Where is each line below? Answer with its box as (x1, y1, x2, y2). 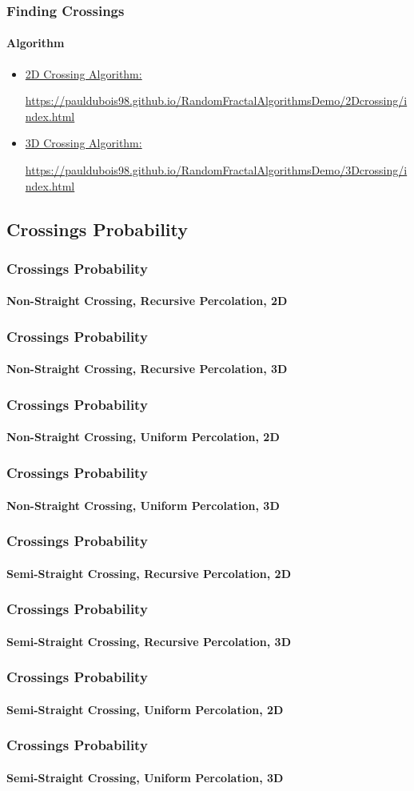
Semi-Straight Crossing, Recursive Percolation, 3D (6, 632, 292, 649)
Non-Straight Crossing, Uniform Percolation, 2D (6, 428, 280, 445)
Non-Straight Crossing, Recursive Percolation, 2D (6, 292, 288, 309)
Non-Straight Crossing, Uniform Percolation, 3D (6, 496, 280, 513)
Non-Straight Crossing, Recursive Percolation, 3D (6, 360, 288, 377)
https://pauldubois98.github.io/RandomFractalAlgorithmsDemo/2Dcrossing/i (25, 92, 408, 109)
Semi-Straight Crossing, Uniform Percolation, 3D (6, 769, 284, 785)
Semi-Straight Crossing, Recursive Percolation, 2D (6, 564, 292, 581)
